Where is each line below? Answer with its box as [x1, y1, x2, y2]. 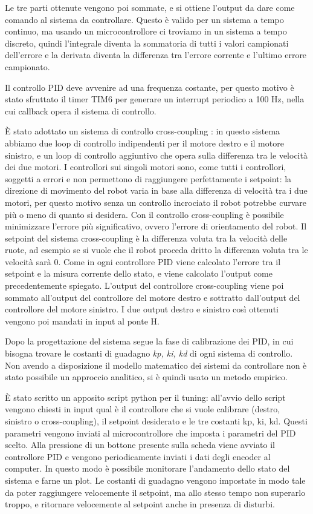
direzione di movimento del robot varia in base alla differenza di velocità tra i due [5, 184, 308, 197]
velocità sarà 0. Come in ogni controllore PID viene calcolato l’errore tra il [5, 255, 281, 268]
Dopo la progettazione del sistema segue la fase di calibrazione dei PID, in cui [5, 335, 294, 348]
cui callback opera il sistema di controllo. [5, 104, 156, 117]
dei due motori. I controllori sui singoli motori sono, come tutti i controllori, [5, 160, 286, 173]
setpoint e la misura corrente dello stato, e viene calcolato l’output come [5, 267, 273, 280]
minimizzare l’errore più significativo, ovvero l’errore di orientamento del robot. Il [5, 220, 307, 232]
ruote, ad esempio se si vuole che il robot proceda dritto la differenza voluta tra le [5, 243, 308, 256]
